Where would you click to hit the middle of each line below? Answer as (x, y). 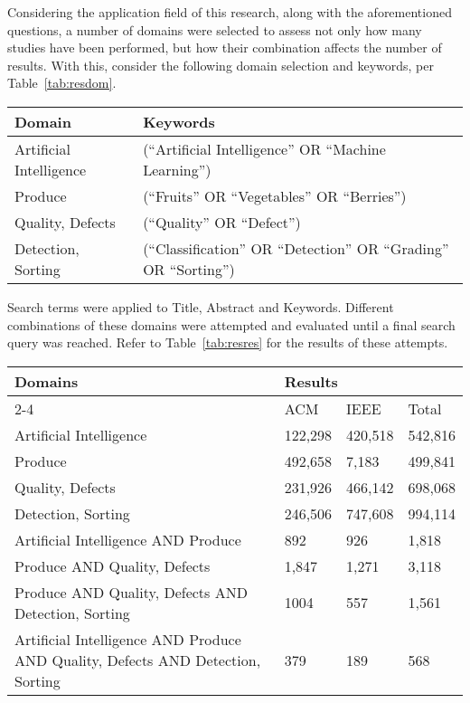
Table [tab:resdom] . (62, 83)
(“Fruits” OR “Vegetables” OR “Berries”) (275, 195)
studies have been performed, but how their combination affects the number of (225, 47)
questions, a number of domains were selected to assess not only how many (215, 29)
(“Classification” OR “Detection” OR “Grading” (296, 248)
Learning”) (177, 169)
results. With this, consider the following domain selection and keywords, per (221, 65)
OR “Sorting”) (189, 269)
